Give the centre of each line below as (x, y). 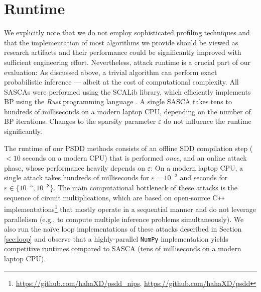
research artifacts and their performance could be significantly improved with (123, 52)
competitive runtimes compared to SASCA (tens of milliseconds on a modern (123, 248)
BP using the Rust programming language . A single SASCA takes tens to (118, 101)
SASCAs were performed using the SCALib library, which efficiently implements (127, 91)
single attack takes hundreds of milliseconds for (77, 177)
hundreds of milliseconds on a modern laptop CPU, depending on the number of (127, 111)
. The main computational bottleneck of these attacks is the (146, 188)
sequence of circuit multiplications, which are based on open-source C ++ (114, 197)
